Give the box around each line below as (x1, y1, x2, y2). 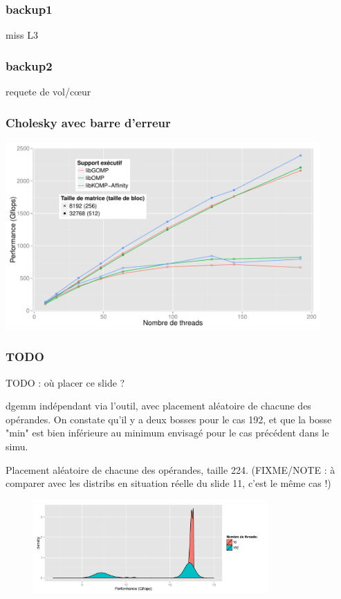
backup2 (6, 57, 53, 74)
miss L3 (6, 28, 38, 42)
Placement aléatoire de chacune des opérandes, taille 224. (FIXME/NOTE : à (6, 462, 335, 477)
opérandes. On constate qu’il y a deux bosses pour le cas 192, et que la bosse (6, 412, 332, 426)
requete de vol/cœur (6, 84, 91, 99)
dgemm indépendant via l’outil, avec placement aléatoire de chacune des (6, 398, 311, 413)
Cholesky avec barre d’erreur (6, 113, 171, 131)
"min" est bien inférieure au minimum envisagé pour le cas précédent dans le (6, 425, 329, 440)
